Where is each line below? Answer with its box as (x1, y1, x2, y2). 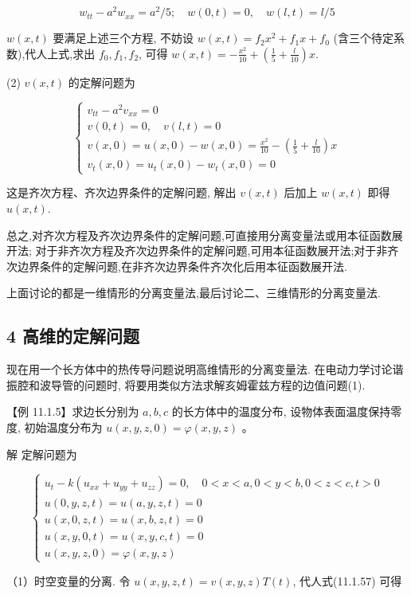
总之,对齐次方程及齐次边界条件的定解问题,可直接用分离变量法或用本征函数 (6, 226, 392, 243)
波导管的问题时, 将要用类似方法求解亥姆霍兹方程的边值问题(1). (39, 376, 366, 393)
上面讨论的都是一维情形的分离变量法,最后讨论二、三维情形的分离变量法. (6, 284, 381, 301)
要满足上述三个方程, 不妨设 (53, 29, 194, 46)
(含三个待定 (333, 29, 393, 46)
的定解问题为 (68, 73, 135, 90)
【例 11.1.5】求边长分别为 (6, 403, 139, 420)
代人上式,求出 (25, 45, 96, 61)
